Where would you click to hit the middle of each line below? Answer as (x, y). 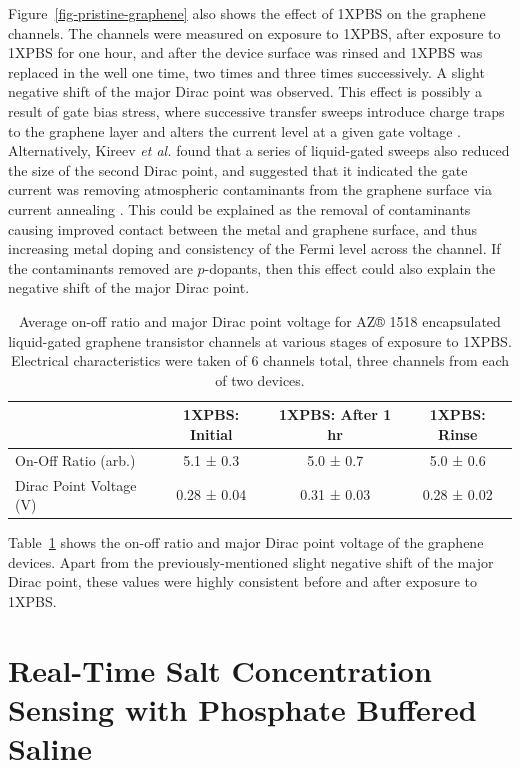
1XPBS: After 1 (335, 414)
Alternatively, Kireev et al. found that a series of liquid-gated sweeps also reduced (259, 150)
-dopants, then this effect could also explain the (350, 267)
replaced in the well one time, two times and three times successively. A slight (246, 71)
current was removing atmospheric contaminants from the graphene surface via (250, 189)
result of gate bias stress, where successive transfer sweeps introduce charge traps (256, 110)
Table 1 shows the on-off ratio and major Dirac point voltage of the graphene (246, 542)
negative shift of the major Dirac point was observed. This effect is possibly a (245, 91)
